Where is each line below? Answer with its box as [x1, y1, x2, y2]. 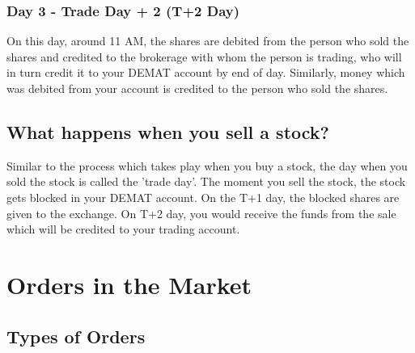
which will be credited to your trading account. [6, 221, 240, 237]
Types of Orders [6, 323, 146, 348]
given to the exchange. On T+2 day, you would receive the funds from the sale [6, 204, 396, 221]
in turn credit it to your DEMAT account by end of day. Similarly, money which [6, 64, 405, 81]
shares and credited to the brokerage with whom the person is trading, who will [6, 48, 402, 65]
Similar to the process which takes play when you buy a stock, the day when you [6, 157, 408, 174]
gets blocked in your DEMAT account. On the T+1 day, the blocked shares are [6, 188, 400, 205]
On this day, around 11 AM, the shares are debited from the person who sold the [6, 32, 409, 49]
